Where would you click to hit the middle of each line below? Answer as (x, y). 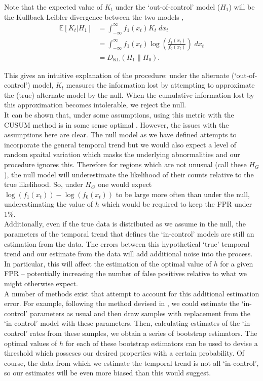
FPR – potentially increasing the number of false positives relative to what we (125, 273)
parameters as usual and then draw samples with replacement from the (140, 313)
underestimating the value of (49, 204)
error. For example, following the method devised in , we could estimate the (122, 303)
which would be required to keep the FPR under (177, 204)
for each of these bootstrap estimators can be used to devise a (162, 343)
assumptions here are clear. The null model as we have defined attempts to (120, 135)
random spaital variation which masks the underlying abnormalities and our (122, 154)
